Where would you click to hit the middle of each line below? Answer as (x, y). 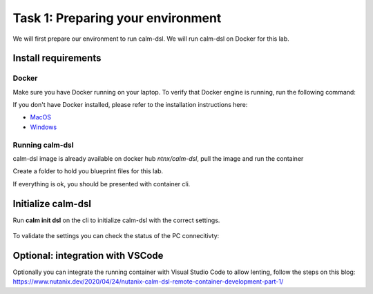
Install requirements (57, 58)
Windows (44, 127)
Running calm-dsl (43, 145)
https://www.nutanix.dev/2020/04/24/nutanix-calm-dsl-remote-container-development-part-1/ (148, 282)
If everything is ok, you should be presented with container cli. (102, 184)
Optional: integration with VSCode (88, 255)
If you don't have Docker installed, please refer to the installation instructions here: (130, 105)
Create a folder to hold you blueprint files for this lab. (88, 171)
